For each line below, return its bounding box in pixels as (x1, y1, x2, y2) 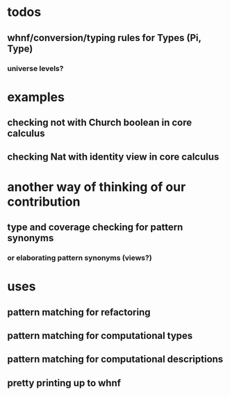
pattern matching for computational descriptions (7, 354, 224, 365)
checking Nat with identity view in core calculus (7, 151, 220, 163)
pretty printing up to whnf (7, 377, 122, 389)
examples (7, 89, 65, 105)
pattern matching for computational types (7, 329, 193, 341)
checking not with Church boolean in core (7, 117, 192, 129)
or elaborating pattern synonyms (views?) (7, 253, 152, 263)
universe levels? (7, 63, 64, 73)
